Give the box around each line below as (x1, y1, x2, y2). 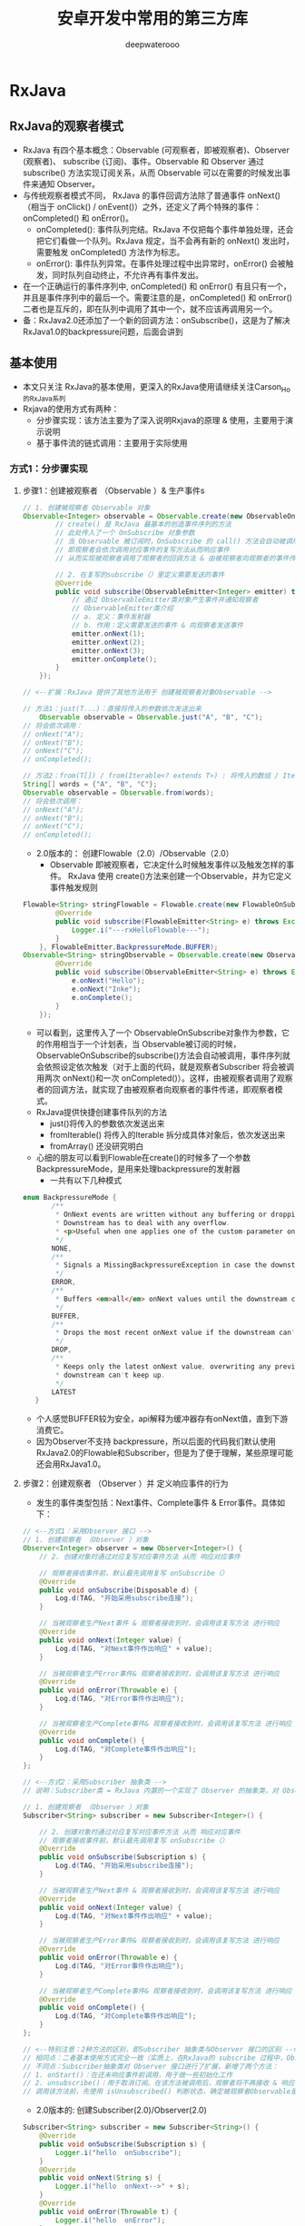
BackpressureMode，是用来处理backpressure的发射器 (35, 1163, 241, 1174)
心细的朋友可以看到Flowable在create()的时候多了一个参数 (35, 1153, 251, 1163)
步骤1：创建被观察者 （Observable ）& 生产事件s (22, 485, 205, 496)
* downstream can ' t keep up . (55, 1370, 166, 1380)
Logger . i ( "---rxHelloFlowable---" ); (71, 925, 211, 935)
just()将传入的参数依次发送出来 (49, 1118, 165, 1129)
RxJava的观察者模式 (9, 119, 124, 134)
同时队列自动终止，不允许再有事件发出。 (52, 269, 204, 280)
